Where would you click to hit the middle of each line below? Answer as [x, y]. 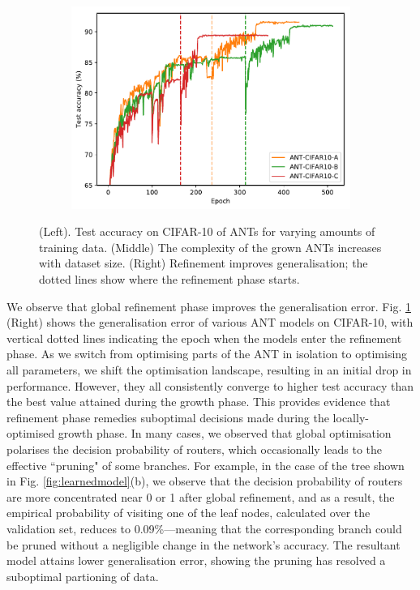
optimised [31, 433]
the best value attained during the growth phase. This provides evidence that [199, 402]
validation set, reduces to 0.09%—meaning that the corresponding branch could [204, 528]
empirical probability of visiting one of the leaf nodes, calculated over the [189, 513]
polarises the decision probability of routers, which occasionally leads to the [195, 449]
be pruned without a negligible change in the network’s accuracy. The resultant [204, 544]
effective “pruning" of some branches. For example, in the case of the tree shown [206, 465]
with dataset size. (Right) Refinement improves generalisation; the [204, 263]
